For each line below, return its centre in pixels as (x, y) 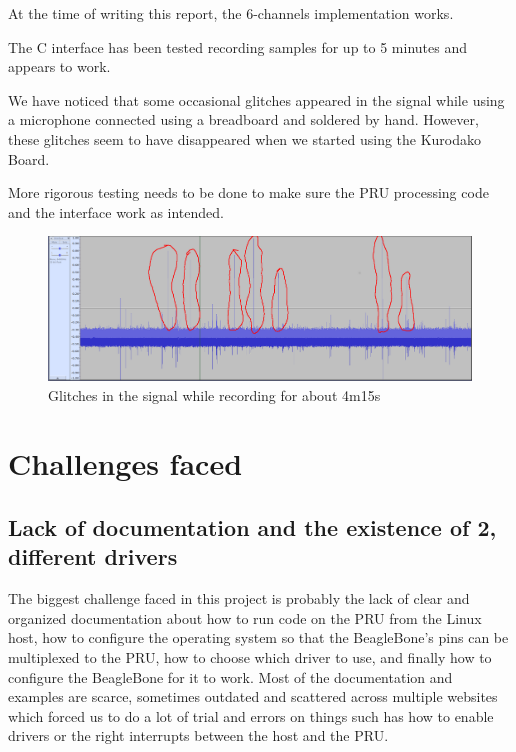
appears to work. (59, 66)
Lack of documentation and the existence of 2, (252, 526)
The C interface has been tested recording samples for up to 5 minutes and (238, 46)
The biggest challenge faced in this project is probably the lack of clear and (239, 598)
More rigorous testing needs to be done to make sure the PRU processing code (248, 192)
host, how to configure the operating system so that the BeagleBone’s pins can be (258, 637)
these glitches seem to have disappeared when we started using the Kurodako (245, 138)
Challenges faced (125, 463)
